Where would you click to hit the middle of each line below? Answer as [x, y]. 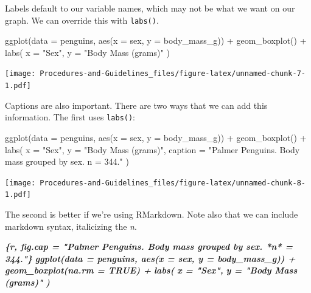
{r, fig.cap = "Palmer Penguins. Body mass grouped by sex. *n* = [149, 246]
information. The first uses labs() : [70, 117]
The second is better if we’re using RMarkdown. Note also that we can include [152, 214]
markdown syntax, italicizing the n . [71, 226]
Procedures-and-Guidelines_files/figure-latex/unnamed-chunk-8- [173, 183]
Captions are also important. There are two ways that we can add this [136, 105]
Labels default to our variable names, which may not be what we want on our [150, 8]
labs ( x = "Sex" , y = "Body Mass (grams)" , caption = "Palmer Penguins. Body [152, 149]
